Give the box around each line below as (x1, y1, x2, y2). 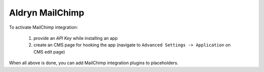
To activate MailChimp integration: (9, 24, 78, 30)
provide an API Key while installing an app (33, 35, 118, 41)
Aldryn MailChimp (9, 7, 85, 18)
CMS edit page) (33, 49, 66, 54)
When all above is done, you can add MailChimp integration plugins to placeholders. (9, 60, 178, 66)
